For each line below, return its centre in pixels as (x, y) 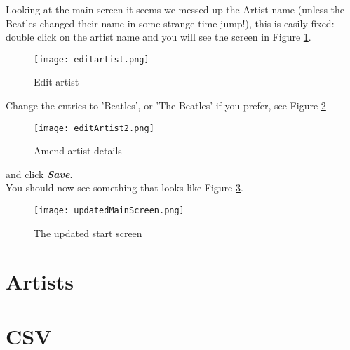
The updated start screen (88, 233)
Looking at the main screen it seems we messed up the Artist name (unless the (175, 9)
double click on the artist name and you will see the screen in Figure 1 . (159, 37)
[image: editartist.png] (92, 59)
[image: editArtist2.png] (94, 128)
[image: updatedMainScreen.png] (109, 211)
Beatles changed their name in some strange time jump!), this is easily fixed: (170, 23)
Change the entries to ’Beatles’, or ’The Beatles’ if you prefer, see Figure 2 (166, 106)
